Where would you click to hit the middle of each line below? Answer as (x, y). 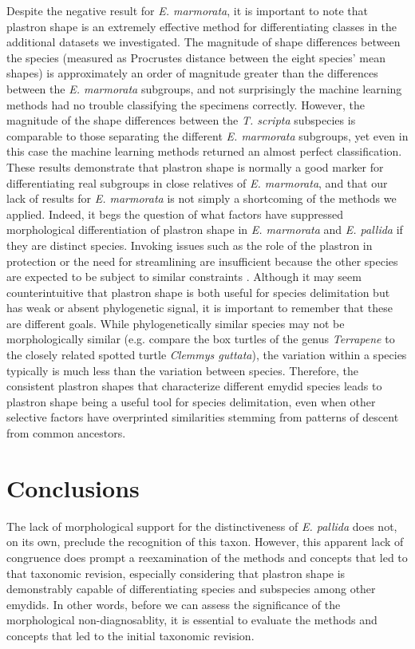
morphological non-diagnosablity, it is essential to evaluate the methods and (192, 620)
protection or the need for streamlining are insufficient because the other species (202, 261)
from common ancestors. (66, 433)
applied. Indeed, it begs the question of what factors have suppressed (175, 214)
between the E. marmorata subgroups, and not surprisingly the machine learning (204, 88)
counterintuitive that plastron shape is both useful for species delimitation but (198, 292)
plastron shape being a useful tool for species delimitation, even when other (191, 401)
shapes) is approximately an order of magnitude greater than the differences (192, 73)
